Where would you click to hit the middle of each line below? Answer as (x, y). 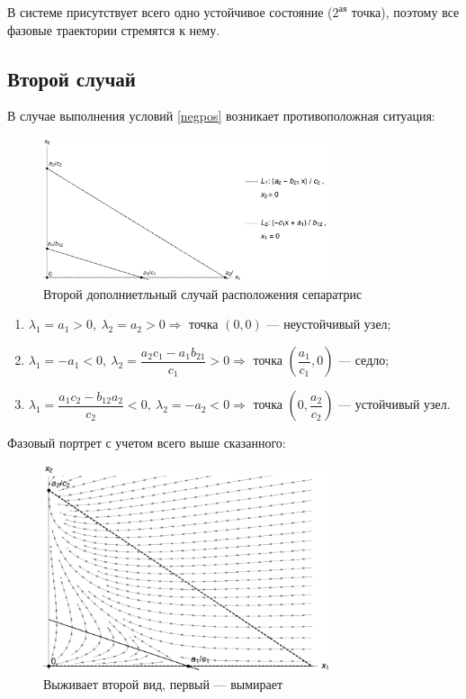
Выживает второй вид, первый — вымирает (163, 683)
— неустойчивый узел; (329, 324)
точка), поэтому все (405, 12)
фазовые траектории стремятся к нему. (114, 29)
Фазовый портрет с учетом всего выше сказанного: (147, 443)
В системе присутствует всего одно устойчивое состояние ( (170, 12)
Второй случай (72, 78)
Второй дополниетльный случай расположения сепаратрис (203, 293)
